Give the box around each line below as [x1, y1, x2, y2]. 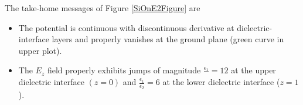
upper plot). [18, 44, 62, 56]
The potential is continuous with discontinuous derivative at [18, 21, 234, 33]
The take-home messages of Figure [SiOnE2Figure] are [5, 2, 200, 13]
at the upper [231, 64, 276, 76]
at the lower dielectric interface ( [162, 76, 280, 88]
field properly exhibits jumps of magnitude [47, 64, 201, 76]
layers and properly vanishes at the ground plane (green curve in [52, 33, 284, 45]
